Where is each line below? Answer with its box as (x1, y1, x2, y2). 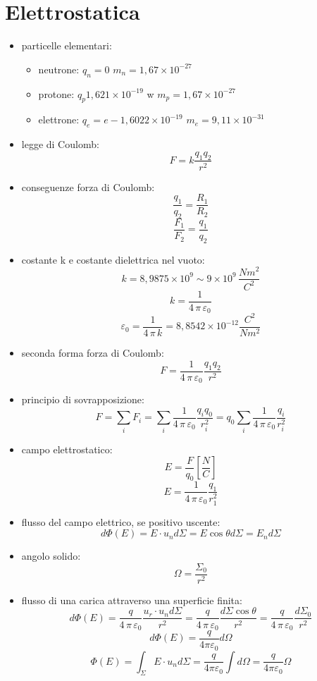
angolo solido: (21, 548, 81, 563)
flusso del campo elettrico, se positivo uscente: (21, 514, 220, 529)
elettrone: (38, 112, 80, 127)
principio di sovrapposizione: (21, 392, 144, 407)
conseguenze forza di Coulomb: (21, 179, 155, 194)
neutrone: (38, 61, 80, 76)
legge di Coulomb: (21, 137, 99, 152)
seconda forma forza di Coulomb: (21, 345, 164, 360)
